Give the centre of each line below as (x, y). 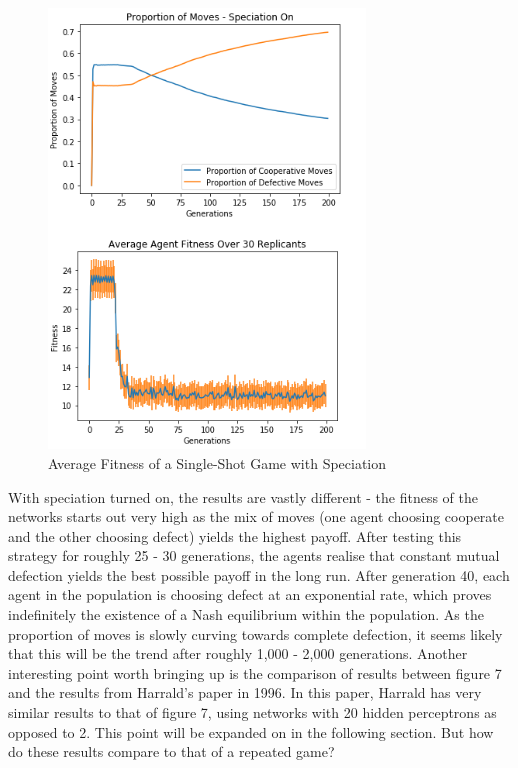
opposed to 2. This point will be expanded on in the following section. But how (251, 731)
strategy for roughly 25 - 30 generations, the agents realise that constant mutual (254, 555)
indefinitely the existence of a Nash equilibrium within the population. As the (246, 614)
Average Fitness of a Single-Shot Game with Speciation (217, 462)
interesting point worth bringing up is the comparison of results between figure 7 (255, 672)
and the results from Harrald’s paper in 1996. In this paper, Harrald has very (245, 692)
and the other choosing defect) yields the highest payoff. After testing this (235, 535)
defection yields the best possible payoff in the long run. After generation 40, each (259, 574)
